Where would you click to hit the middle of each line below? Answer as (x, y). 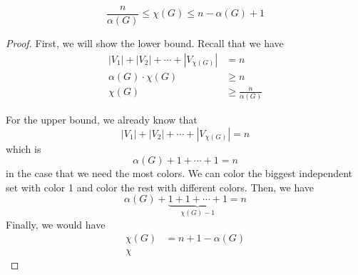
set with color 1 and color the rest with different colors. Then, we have (160, 187)
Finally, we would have (56, 224)
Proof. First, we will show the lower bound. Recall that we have (145, 43)
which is (24, 148)
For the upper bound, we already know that (102, 120)
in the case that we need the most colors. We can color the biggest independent (179, 173)
